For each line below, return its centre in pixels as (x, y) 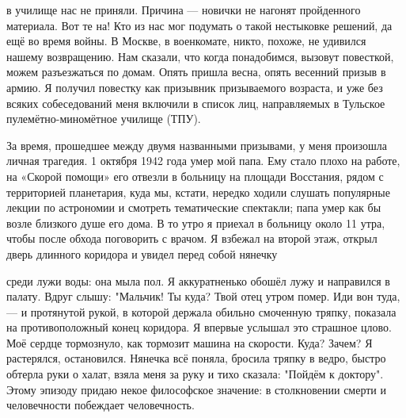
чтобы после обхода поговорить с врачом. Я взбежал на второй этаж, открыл (192, 238)
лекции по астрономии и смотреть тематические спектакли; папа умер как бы (194, 207)
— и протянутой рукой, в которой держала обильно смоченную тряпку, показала (201, 311)
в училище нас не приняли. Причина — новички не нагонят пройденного (184, 10)
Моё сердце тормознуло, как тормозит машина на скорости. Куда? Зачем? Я (190, 342)
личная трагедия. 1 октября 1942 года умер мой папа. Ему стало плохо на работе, (203, 161)
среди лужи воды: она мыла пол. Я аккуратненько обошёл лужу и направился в (198, 280)
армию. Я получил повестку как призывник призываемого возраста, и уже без (195, 87)
